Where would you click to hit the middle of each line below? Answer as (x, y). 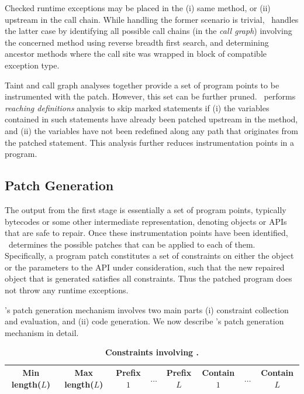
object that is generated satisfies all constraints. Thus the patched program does (148, 278)
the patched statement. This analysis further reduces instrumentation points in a (149, 142)
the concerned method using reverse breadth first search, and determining (137, 42)
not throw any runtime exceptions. (67, 290)
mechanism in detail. (42, 332)
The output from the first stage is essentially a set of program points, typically (146, 209)
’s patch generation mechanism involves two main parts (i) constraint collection (147, 309)
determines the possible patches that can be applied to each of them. (132, 244)
